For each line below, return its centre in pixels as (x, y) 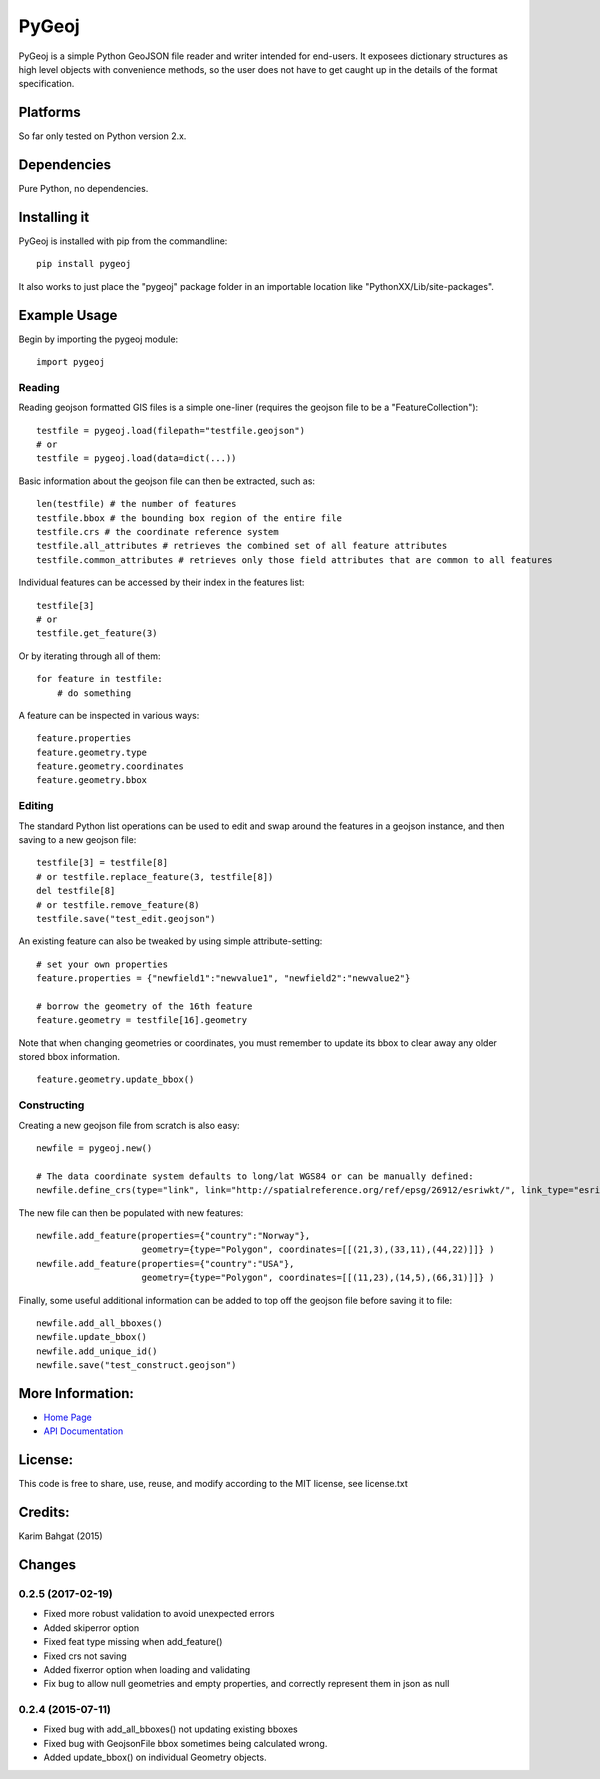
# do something (94, 693)
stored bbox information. (69, 1057)
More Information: (76, 1393)
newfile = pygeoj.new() (94, 1148)
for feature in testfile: (100, 679)
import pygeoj (70, 362)
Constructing (51, 1105)
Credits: (44, 1512)
